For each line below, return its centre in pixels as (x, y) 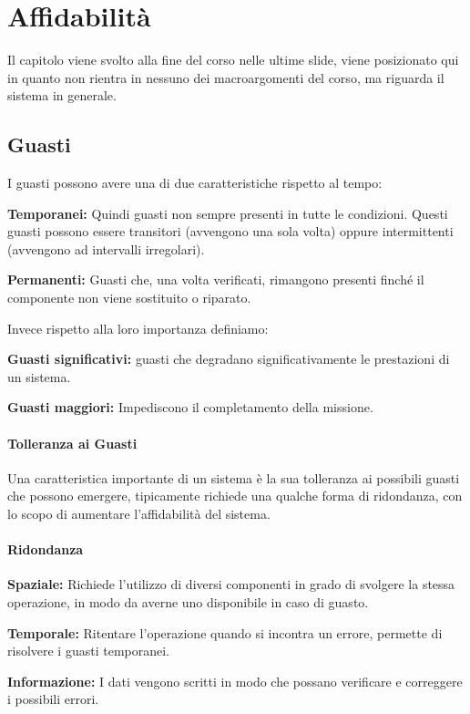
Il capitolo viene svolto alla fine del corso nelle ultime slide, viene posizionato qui (233, 60)
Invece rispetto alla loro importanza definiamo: (138, 328)
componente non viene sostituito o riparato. (129, 298)
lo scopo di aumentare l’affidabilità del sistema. (139, 514)
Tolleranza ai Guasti (72, 443)
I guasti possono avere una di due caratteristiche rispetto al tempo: (195, 183)
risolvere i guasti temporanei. (88, 651)
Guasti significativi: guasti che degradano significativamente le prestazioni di (229, 359)
